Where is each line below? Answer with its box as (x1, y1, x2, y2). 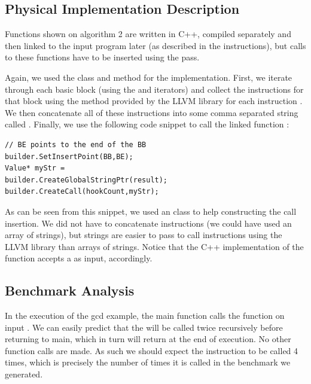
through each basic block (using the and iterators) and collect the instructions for (5, 83, 304, 95)
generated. (5, 368, 43, 380)
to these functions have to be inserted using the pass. (5, 51, 200, 63)
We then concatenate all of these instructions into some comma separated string (5, 106, 298, 118)
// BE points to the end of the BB (5, 140, 147, 149)
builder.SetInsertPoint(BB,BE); (5, 152, 133, 161)
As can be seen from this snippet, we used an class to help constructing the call (5, 205, 297, 217)
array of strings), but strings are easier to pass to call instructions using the (5, 228, 282, 241)
